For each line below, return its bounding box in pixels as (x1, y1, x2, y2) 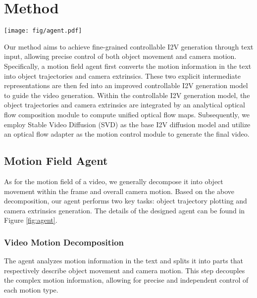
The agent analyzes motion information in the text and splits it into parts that (4, 255, 244, 266)
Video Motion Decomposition (4, 236, 124, 248)
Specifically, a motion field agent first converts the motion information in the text (4, 60, 252, 71)
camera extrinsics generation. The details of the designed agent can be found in (4, 205, 245, 215)
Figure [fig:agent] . (4, 215, 57, 225)
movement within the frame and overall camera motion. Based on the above (4, 186, 235, 196)
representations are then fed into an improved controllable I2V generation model (4, 80, 248, 91)
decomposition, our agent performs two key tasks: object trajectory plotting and (4, 196, 247, 206)
